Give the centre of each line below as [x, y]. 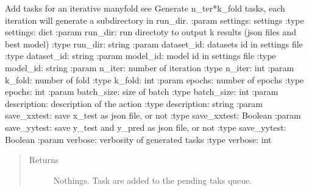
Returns [44, 160]
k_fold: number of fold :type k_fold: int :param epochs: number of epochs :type [154, 79]
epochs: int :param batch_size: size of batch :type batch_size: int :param [142, 92]
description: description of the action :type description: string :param [134, 103]
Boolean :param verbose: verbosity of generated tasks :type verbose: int [138, 139]
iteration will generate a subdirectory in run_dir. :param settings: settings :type [154, 20]
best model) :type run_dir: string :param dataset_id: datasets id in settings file [154, 43]
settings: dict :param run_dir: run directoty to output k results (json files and [151, 32]
